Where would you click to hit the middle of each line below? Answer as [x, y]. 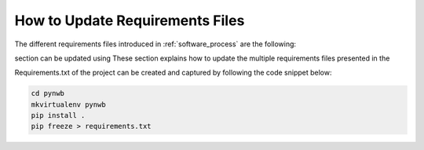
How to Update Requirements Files [130, 20]
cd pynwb [48, 93]
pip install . [58, 115]
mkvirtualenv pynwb [68, 104]
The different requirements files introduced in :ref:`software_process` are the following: [155, 44]
